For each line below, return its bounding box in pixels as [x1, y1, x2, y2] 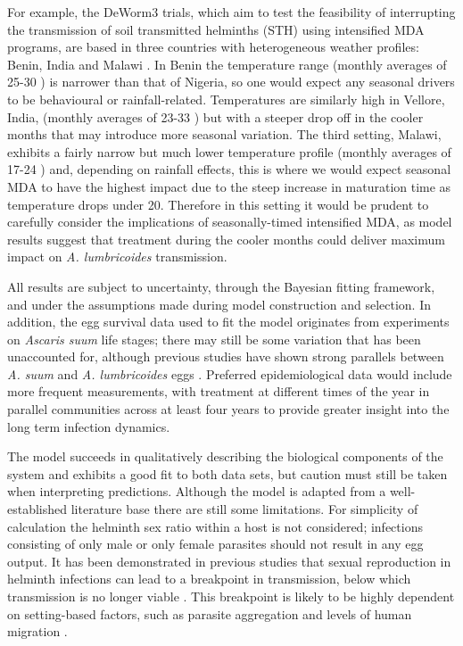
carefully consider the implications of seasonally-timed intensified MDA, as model [7, 212, 452, 231]
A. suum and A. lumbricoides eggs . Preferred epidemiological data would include [7, 364, 452, 383]
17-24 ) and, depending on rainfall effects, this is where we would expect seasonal [7, 160, 451, 178]
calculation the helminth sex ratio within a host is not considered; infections [7, 517, 423, 535]
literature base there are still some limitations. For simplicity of [70, 500, 418, 518]
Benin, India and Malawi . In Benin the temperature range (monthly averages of [7, 54, 447, 73]
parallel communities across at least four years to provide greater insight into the [7, 400, 450, 418]
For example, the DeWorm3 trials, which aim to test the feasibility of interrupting [7, 3, 456, 21]
